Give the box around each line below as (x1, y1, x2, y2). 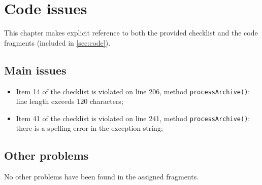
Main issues (4, 62, 67, 78)
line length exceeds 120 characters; (16, 96, 123, 106)
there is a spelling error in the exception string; (16, 123, 163, 133)
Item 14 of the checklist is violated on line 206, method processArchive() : (16, 86, 250, 96)
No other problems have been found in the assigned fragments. (4, 171, 199, 182)
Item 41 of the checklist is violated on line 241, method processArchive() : (16, 113, 250, 123)
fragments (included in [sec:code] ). (4, 37, 111, 48)
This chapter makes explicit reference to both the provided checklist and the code (4, 27, 258, 38)
